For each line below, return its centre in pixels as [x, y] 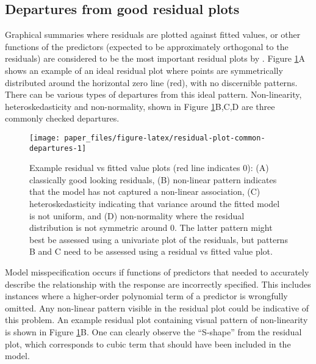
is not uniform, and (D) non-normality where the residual [137, 215]
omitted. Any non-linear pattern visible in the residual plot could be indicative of [157, 308]
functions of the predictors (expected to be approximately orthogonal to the [147, 46]
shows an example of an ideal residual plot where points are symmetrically [144, 70]
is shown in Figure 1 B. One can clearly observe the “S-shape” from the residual [153, 331]
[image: [45, 138]
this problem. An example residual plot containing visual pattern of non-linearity [156, 320]
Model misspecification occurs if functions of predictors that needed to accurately [157, 272]
